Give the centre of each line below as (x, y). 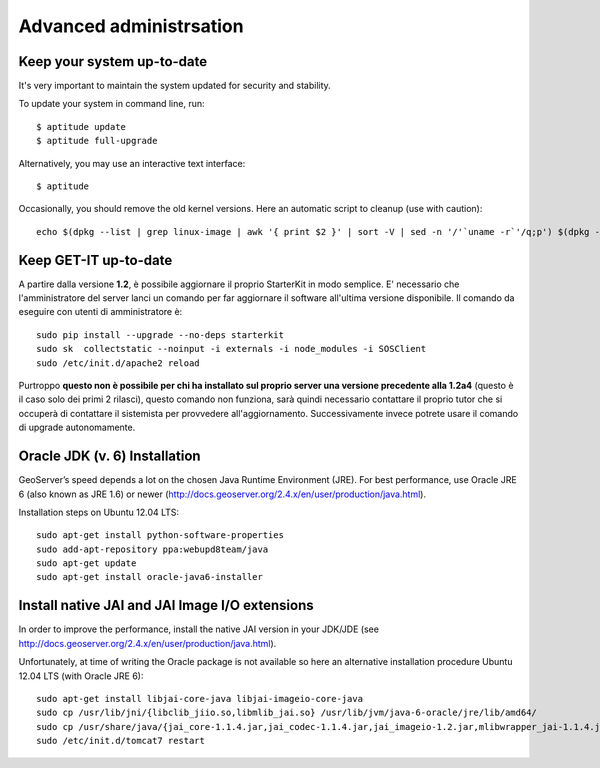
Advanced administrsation (131, 26)
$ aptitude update (81, 126)
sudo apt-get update (86, 563)
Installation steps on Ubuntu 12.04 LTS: (99, 512)
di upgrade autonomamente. (77, 427)
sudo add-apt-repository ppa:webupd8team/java (152, 549)
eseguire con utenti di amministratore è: (100, 312)
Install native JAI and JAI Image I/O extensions (166, 605)
